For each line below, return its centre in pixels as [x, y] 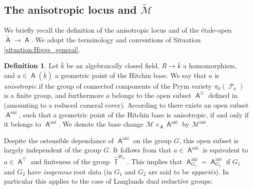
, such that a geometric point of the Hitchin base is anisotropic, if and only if [134, 114]
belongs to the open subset [152, 95]
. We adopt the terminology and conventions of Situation [116, 40]
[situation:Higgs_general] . [42, 49]
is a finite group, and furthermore [54, 95]
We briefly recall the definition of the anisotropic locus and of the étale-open [118, 30]
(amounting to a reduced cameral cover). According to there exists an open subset [126, 104]
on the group [152, 140]
